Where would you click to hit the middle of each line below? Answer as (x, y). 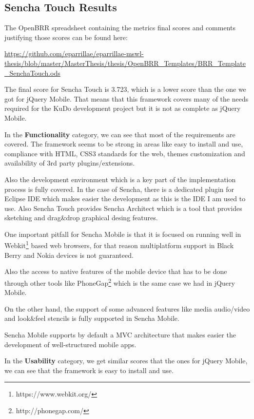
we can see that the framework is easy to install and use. (89, 370)
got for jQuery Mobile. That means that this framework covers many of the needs (127, 98)
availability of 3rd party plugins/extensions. (70, 163)
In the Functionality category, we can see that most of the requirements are (120, 134)
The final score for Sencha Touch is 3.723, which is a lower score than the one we (125, 89)
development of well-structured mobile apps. (70, 344)
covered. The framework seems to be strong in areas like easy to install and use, (124, 144)
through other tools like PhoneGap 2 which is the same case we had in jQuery (120, 282)
